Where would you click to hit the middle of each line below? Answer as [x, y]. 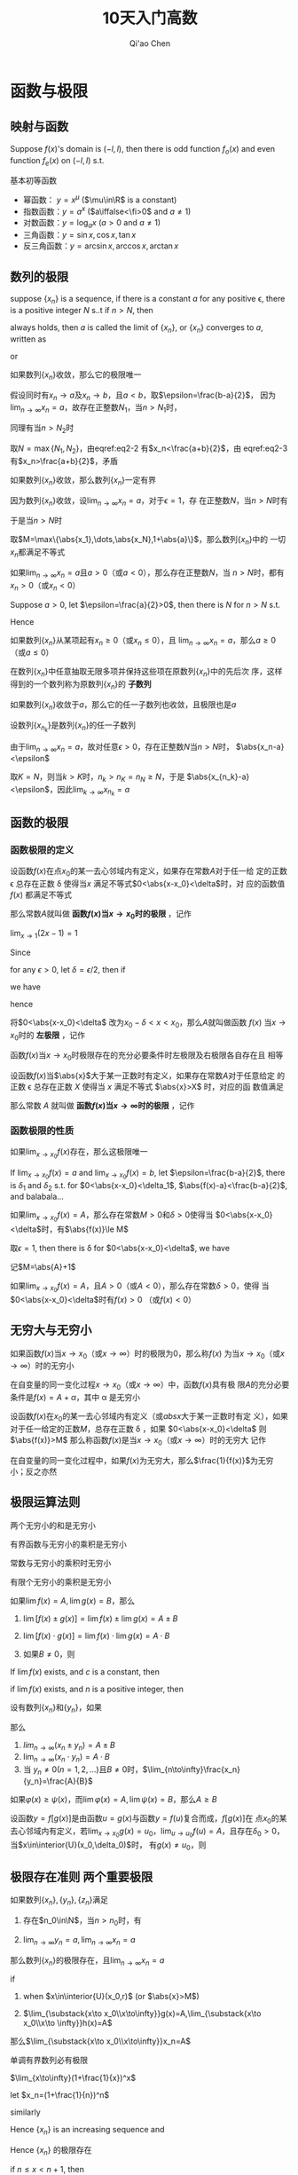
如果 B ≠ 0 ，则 [49, 1654]
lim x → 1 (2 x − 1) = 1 [44, 934]
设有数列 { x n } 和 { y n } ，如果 [56, 1708]
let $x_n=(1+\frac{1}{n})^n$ [60, 2095]
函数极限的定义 [42, 850]
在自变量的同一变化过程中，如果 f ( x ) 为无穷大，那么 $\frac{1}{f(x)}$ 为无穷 [142, 1460]
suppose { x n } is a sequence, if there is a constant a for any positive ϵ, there [148, 300]
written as [28, 339]
